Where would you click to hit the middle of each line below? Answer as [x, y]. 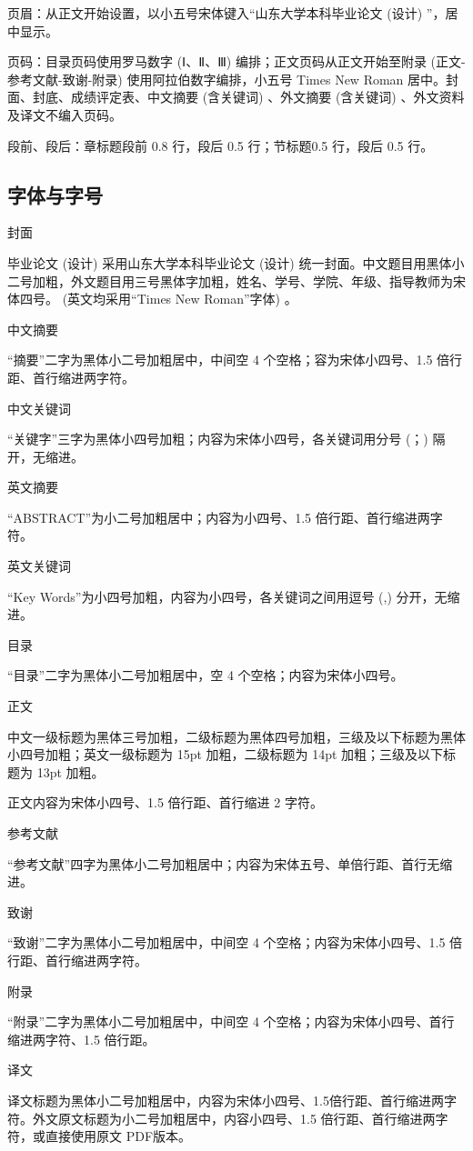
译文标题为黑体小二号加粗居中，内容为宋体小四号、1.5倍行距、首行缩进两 [226, 1100]
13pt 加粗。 [70, 771]
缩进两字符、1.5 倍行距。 [81, 1039]
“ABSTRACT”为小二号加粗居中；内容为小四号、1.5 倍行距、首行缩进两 [219, 517]
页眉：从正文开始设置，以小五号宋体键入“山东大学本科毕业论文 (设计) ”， [226, 13]
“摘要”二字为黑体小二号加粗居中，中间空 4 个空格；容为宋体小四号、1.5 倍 [229, 360]
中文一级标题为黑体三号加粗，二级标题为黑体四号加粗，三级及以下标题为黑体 [236, 736]
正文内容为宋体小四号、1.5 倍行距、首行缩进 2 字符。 [165, 802]
